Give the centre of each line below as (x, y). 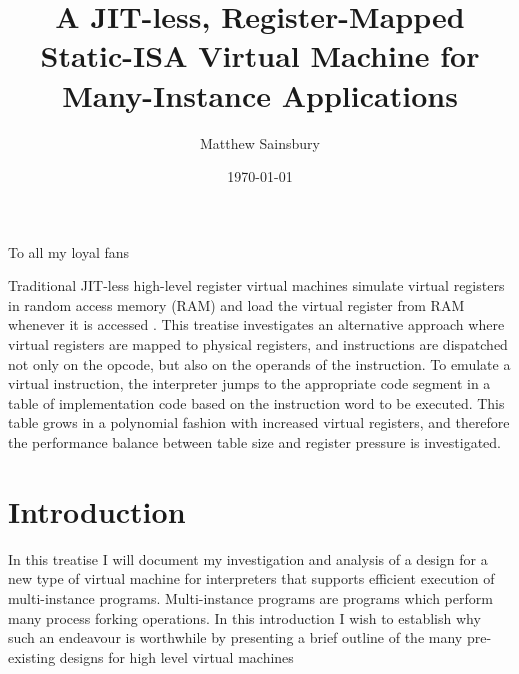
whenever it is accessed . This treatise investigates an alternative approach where (256, 324)
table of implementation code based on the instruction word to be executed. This (256, 402)
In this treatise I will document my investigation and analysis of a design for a (248, 558)
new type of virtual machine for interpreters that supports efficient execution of (251, 578)
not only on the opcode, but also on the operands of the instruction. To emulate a (259, 363)
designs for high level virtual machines (176, 656)
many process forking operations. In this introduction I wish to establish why (244, 617)
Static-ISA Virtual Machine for (260, 55)
